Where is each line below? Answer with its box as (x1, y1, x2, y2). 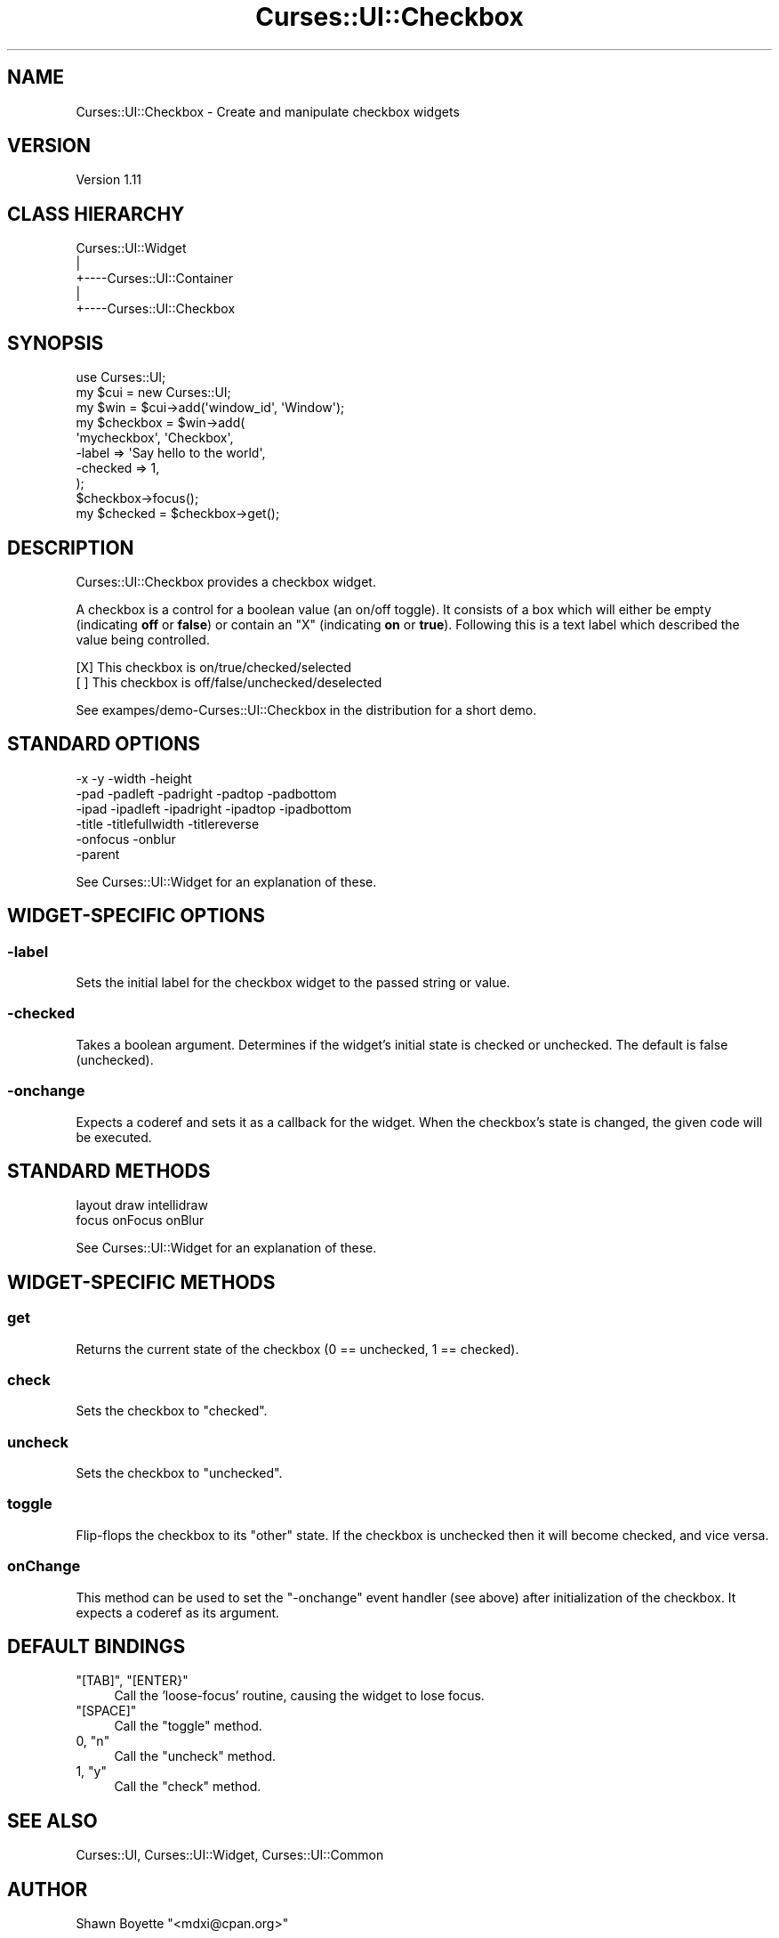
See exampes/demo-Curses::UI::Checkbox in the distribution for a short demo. (76, 701, 537, 718)
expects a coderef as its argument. (76, 1604, 280, 1620)
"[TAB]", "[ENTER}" (76, 1673, 189, 1689)
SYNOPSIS (7, 331, 104, 354)
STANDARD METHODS (7, 1159, 211, 1182)
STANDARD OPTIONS (7, 733, 200, 756)
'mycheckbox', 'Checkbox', (76, 430, 234, 446)
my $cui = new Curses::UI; (76, 385, 231, 401)
